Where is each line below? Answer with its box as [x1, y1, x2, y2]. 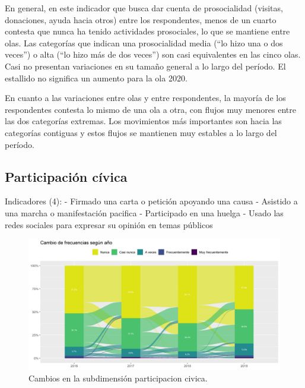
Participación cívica [5, 167, 128, 185]
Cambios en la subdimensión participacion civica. [28, 371, 208, 384]
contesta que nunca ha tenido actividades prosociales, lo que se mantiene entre [5, 25, 290, 37]
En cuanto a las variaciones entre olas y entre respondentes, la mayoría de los [5, 92, 286, 104]
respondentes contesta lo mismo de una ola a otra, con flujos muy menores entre [5, 103, 296, 115]
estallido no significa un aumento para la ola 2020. [5, 71, 188, 84]
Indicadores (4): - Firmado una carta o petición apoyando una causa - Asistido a [5, 195, 298, 207]
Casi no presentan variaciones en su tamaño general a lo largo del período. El [5, 59, 286, 72]
